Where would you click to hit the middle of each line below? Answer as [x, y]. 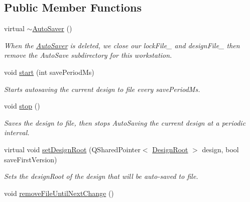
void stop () [22, 106]
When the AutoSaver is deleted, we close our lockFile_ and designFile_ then [122, 45]
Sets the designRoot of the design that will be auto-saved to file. [101, 176]
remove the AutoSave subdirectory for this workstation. [88, 55]
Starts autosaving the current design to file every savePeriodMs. [102, 89]
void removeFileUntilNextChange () [59, 193]
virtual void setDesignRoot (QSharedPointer [72, 149]
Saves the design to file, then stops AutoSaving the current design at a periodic [125, 122]
